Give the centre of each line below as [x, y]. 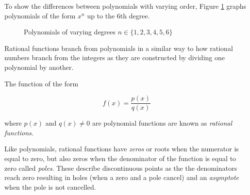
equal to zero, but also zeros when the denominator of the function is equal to [120, 158]
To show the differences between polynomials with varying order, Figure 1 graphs [125, 6]
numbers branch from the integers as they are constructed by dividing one [115, 57]
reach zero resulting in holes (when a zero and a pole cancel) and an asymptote [122, 177]
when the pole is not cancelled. [50, 187]
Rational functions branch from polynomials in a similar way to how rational [119, 48]
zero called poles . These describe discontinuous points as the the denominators [121, 168]
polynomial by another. [39, 67]
